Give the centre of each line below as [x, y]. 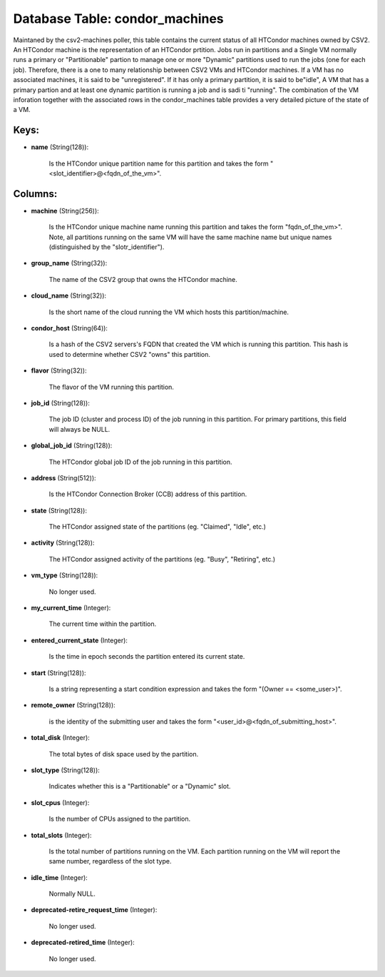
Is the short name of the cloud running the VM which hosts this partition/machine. [169, 312]
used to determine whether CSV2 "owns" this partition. [129, 354]
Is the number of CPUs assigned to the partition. [120, 819]
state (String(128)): [59, 510]
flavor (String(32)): [59, 370]
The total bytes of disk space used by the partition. [124, 754]
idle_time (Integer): [60, 877]
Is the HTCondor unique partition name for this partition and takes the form [159, 163]
